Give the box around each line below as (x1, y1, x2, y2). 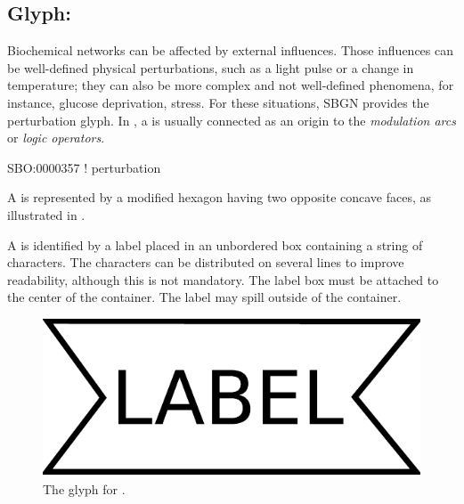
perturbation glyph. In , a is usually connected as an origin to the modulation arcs (7, 110, 456, 129)
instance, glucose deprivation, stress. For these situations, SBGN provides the (7, 93, 429, 111)
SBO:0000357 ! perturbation (7, 158, 161, 176)
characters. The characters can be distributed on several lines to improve (7, 253, 404, 272)
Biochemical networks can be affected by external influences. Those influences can (7, 41, 454, 60)
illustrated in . (7, 205, 85, 224)
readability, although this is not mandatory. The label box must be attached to (7, 270, 439, 289)
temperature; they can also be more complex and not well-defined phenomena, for (7, 76, 454, 94)
